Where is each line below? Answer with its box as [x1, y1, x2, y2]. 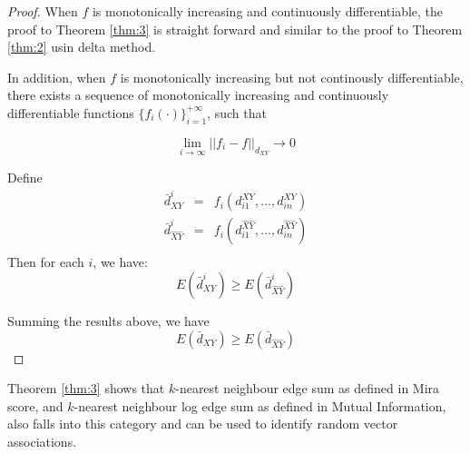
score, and [7, 396, 64, 415]
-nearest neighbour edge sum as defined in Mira [175, 379, 440, 398]
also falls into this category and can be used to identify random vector [7, 414, 398, 433]
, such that [207, 103, 267, 122]
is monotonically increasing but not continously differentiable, [120, 67, 464, 86]
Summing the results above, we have [7, 311, 210, 330]
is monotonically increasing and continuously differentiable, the [92, 2, 444, 20]
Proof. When [7, 2, 78, 20]
